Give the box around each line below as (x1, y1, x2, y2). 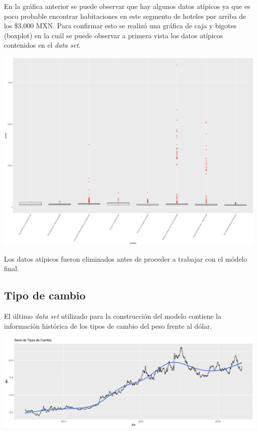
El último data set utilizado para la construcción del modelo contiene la (4, 310, 221, 321)
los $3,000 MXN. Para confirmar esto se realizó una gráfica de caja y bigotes (4, 20, 237, 31)
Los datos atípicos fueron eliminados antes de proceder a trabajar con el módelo (4, 253, 247, 264)
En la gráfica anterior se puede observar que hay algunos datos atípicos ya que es (4, 1, 251, 11)
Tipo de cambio (4, 287, 86, 303)
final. (4, 263, 19, 274)
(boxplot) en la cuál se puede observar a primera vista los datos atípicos (4, 30, 223, 40)
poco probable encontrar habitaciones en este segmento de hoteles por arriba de (4, 10, 246, 21)
